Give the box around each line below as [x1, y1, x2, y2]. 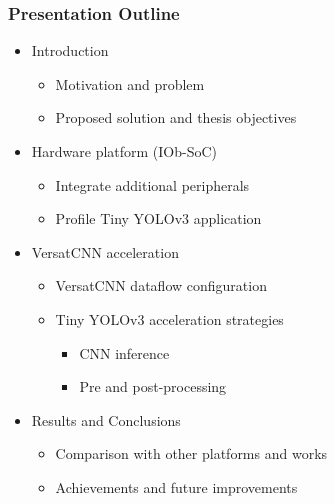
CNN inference [79, 342, 170, 363]
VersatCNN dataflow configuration [55, 275, 267, 296]
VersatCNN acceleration [31, 241, 179, 262]
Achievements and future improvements [55, 476, 298, 497]
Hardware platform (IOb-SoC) [31, 141, 218, 161]
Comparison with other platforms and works [55, 443, 328, 464]
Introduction [31, 40, 109, 61]
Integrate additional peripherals [55, 174, 250, 195]
